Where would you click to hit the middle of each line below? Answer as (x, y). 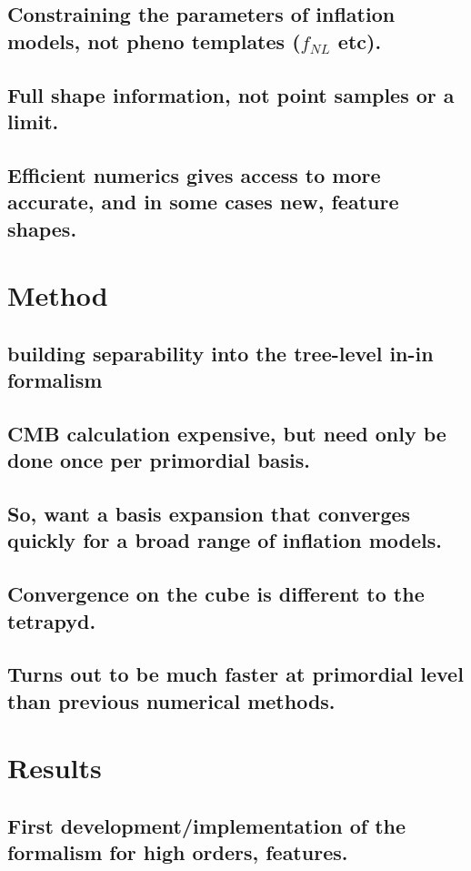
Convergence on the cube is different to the (216, 594)
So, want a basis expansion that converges (209, 514)
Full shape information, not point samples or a (231, 94)
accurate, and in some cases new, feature (203, 202)
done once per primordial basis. (159, 460)
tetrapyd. (52, 620)
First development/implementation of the (207, 825)
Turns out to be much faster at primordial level (235, 674)
